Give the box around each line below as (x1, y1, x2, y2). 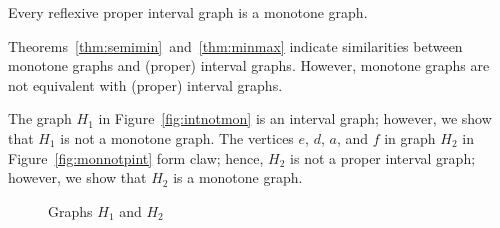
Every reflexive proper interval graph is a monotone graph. (8, 2, 368, 22)
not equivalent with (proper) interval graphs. (8, 74, 283, 95)
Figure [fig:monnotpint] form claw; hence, (8, 147, 264, 168)
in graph (384, 127, 436, 148)
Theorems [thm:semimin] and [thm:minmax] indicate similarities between (8, 35, 463, 56)
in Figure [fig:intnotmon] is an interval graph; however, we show (98, 108, 492, 129)
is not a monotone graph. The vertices (60, 127, 294, 148)
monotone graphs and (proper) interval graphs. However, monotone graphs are (8, 55, 490, 76)
